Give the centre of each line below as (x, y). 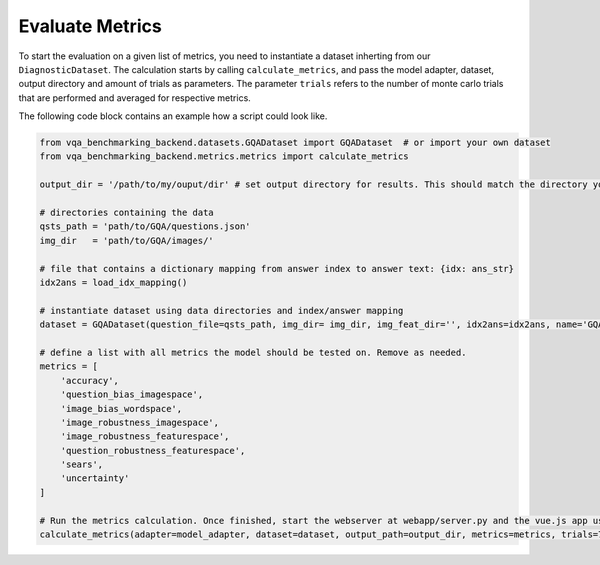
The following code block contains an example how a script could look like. (173, 116)
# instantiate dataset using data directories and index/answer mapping (221, 310)
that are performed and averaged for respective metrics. (135, 97)
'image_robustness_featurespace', (145, 436)
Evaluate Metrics (90, 26)
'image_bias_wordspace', (121, 408)
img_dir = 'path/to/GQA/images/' (126, 240)
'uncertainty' (95, 478)
